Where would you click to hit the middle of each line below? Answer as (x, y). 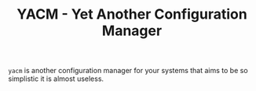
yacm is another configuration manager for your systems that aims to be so (128, 71)
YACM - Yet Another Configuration (132, 14)
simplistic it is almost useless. (56, 79)
